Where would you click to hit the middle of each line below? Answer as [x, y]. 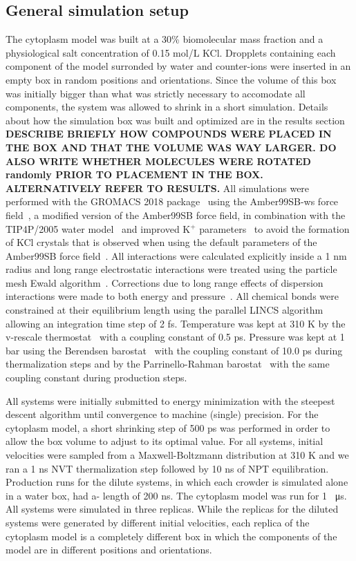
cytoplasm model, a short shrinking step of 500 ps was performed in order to [168, 427]
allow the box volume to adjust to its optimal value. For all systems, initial [165, 441]
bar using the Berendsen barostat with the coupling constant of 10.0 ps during [174, 350]
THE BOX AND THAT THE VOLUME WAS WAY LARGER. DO [171, 147]
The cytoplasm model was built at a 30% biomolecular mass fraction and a [165, 39]
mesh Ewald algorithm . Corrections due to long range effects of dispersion [165, 282]
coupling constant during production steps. [96, 378]
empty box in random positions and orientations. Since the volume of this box [171, 79]
